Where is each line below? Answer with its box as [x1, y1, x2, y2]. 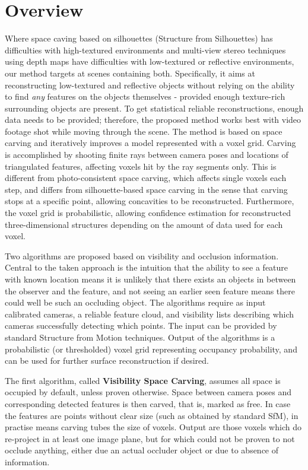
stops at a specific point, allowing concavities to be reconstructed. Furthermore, [5, 195, 294, 207]
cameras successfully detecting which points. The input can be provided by [5, 319, 277, 332]
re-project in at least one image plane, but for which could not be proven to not [5, 432, 295, 444]
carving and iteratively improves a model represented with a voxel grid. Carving [5, 136, 296, 149]
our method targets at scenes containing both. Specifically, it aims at [5, 66, 255, 79]
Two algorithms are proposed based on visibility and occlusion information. [5, 249, 279, 262]
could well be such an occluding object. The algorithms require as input [5, 296, 266, 309]
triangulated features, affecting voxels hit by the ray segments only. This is [5, 160, 277, 172]
